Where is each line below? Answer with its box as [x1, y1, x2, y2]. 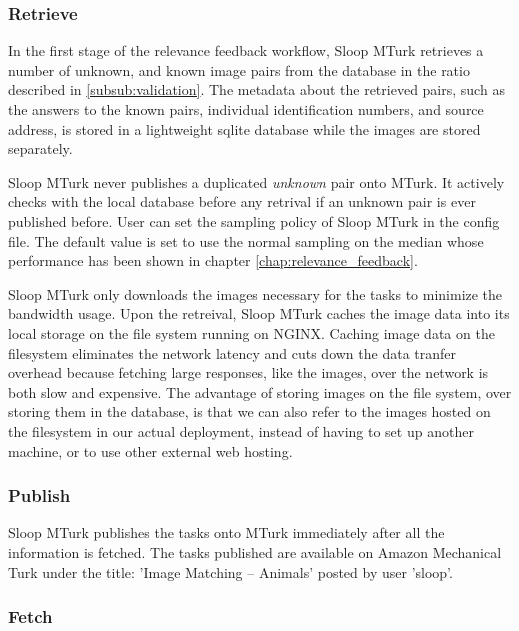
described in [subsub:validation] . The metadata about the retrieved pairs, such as [8, 79, 505, 100]
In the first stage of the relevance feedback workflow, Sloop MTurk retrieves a [8, 40, 484, 61]
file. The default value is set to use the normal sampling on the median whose [8, 230, 484, 251]
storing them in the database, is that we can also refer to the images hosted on [8, 401, 491, 422]
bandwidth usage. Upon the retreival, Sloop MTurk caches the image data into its [8, 303, 510, 324]
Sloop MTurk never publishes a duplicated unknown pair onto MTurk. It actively [8, 171, 505, 192]
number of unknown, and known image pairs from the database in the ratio [8, 59, 470, 80]
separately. [8, 138, 73, 159]
